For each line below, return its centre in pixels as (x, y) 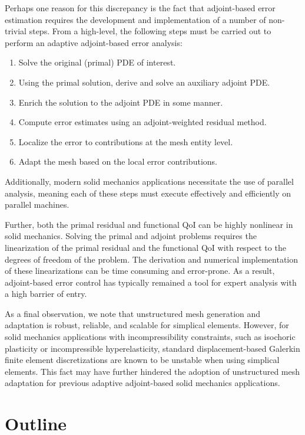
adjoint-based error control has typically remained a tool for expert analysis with (151, 282)
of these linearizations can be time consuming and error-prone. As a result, (140, 271)
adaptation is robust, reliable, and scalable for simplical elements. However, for (147, 325)
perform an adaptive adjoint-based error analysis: (94, 42)
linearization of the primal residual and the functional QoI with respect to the (145, 247)
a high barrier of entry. (46, 294)
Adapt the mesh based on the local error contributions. (118, 161)
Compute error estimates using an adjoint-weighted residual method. (142, 122)
